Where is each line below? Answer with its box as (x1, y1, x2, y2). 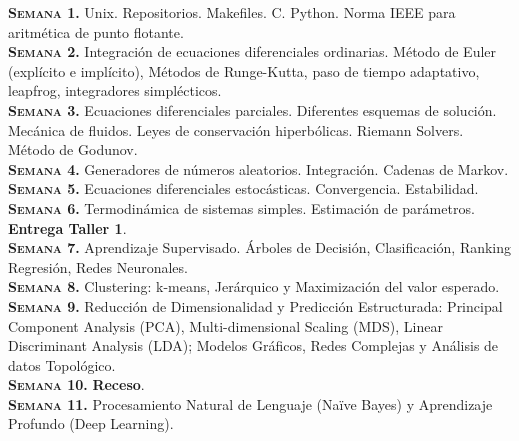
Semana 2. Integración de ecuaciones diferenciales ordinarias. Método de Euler (8, 41, 497, 62)
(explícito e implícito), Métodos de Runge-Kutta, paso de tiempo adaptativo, (8, 60, 480, 81)
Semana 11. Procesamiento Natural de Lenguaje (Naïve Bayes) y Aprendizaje (8, 393, 493, 414)
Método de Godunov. (8, 139, 138, 160)
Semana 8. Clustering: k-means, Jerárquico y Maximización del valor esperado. (8, 276, 500, 297)
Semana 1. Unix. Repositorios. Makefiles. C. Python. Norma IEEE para (8, 2, 456, 22)
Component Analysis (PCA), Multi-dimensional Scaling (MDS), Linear (8, 315, 443, 336)
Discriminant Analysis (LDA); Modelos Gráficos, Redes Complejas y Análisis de (8, 335, 499, 356)
